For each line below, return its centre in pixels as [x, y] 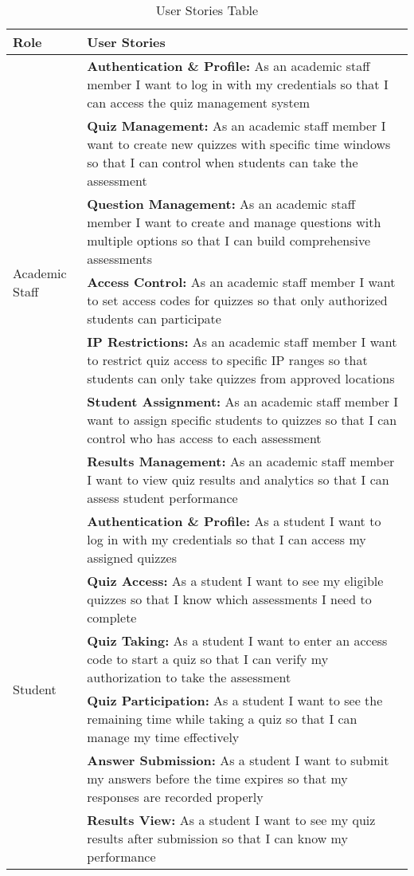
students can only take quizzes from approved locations [241, 378]
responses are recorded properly [175, 797]
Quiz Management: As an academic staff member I [236, 126]
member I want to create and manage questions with [234, 222]
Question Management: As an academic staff [221, 204]
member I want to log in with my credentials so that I [238, 84]
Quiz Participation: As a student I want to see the [235, 700]
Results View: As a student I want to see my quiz [231, 820]
